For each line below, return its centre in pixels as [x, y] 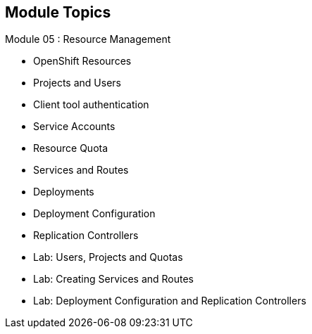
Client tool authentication [91, 105]
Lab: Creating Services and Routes [114, 279]
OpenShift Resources [82, 61]
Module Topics [58, 12]
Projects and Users [77, 83]
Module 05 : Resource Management [88, 39]
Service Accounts [74, 127]
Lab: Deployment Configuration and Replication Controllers [170, 301]
